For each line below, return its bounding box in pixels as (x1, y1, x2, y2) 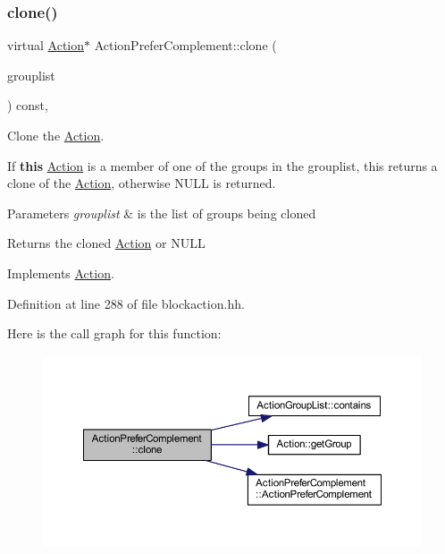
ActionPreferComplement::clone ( (94, 36, 277, 55)
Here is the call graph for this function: (7, 324, 222, 343)
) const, (7, 96, 48, 115)
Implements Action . (7, 263, 114, 282)
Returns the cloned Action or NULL (7, 234, 206, 252)
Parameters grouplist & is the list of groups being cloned (7, 203, 316, 222)
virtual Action (7, 36, 85, 55)
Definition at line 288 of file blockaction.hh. (7, 294, 245, 312)
